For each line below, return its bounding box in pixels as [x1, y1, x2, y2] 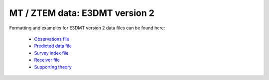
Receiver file [34, 57, 60, 63]
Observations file [34, 36, 70, 42]
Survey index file [34, 50, 69, 56]
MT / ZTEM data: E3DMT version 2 [9, 7, 154, 18]
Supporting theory [34, 64, 72, 70]
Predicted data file [34, 43, 72, 49]
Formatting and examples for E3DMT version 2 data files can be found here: [9, 25, 165, 31]
